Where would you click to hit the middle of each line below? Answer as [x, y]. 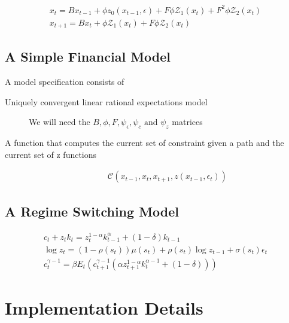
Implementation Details [104, 308]
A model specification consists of [65, 82]
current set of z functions [51, 154]
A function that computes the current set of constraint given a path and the [144, 143]
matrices [187, 122]
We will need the [60, 122]
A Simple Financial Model [88, 57]
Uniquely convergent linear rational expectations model [106, 101]
